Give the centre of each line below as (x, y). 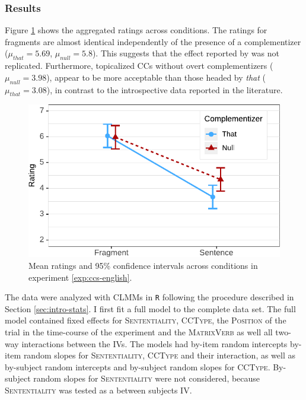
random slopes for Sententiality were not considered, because (147, 378)
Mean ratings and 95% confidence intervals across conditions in (143, 265)
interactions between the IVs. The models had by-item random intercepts (154, 343)
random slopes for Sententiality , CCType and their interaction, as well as (160, 355)
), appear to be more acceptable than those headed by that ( (156, 77)
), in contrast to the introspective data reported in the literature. (165, 89)
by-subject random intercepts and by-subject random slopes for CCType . (138, 366)
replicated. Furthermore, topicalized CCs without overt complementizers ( (139, 66)
